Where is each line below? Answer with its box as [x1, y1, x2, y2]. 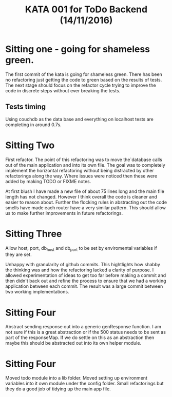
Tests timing [5, 103, 46, 111]
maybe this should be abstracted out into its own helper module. [5, 340, 142, 346]
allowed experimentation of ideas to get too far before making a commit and [5, 272, 166, 279]
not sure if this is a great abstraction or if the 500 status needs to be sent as [5, 329, 166, 335]
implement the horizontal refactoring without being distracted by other [5, 167, 154, 173]
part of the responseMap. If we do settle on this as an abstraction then [5, 334, 155, 341]
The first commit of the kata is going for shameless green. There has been [5, 71, 163, 77]
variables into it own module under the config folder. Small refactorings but [5, 381, 164, 387]
